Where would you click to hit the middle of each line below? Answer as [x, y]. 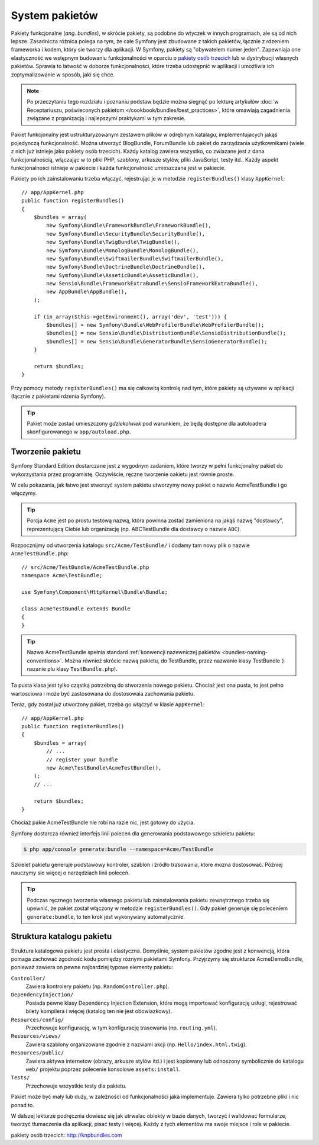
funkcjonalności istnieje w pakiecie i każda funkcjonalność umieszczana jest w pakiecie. [118, 168]
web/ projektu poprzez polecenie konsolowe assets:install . [103, 1069]
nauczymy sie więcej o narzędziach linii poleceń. [70, 873]
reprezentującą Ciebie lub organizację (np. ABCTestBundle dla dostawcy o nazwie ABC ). [134, 529]
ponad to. [23, 1105]
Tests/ [20, 1078]
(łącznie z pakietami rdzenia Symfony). [58, 396]
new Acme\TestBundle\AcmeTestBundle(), [104, 768]
